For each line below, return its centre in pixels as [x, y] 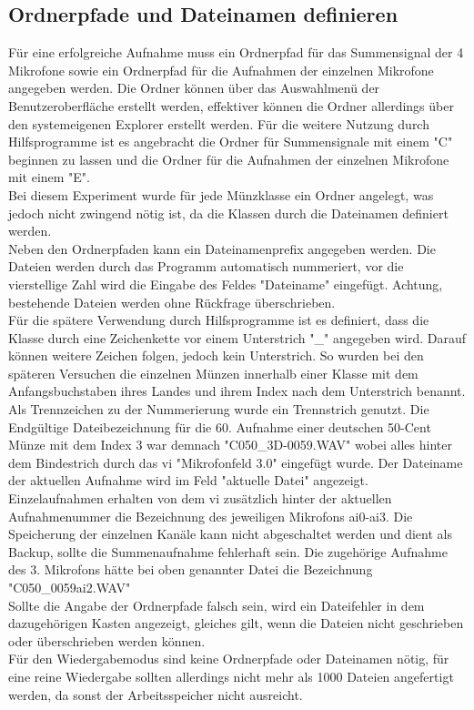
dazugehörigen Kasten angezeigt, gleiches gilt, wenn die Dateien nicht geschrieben [236, 623]
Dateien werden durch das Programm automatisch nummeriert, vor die [206, 266]
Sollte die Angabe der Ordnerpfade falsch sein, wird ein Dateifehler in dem [217, 605]
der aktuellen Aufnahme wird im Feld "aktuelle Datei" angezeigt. [188, 480]
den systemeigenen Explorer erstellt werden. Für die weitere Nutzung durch [219, 123]
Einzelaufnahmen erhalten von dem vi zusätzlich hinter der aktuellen [200, 498]
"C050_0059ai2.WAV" [70, 588]
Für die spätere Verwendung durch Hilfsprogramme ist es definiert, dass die [219, 320]
